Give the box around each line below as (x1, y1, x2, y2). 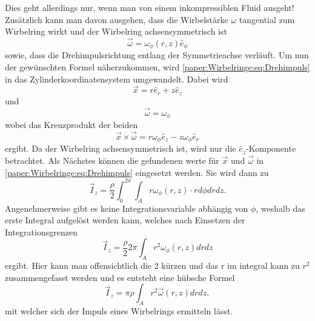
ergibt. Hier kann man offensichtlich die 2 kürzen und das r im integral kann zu (5, 259, 300, 272)
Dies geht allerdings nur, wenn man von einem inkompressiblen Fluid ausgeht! (5, 1, 294, 13)
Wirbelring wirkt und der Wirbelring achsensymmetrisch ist (5, 25, 227, 38)
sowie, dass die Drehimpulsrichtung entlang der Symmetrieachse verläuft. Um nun (5, 49, 309, 61)
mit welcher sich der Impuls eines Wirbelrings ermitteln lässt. (5, 305, 233, 317)
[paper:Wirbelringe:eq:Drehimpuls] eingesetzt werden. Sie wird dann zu (5, 166, 269, 178)
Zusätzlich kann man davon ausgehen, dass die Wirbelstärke (5, 13, 228, 25)
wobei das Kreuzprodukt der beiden (5, 118, 138, 131)
